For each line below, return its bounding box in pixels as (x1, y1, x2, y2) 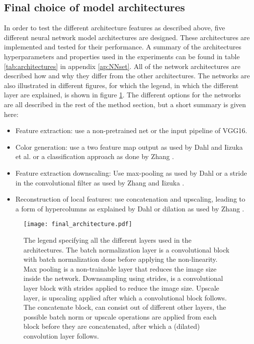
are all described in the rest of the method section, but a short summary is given (4, 99, 246, 109)
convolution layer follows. (23, 330, 99, 341)
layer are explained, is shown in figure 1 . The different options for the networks (4, 90, 241, 100)
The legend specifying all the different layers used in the (23, 234, 192, 245)
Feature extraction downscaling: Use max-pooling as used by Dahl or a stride (15, 167, 247, 178)
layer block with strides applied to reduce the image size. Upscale (23, 282, 219, 293)
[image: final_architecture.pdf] (23, 221, 132, 228)
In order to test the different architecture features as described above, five (4, 23, 225, 33)
